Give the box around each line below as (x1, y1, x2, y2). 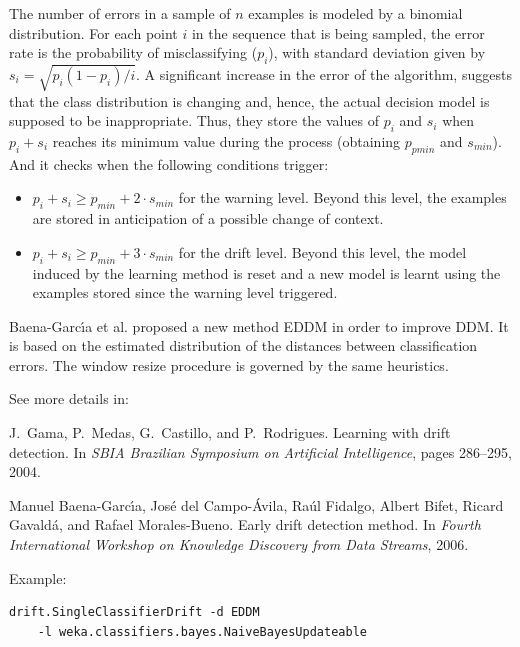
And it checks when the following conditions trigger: (9, 153, 329, 174)
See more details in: (9, 388, 129, 409)
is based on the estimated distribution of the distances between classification (9, 335, 478, 356)
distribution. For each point (9, 22, 178, 43)
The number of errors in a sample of (9, 3, 231, 23)
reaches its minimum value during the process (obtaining (52, 130, 401, 151)
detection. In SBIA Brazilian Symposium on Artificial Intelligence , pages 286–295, (9, 441, 512, 462)
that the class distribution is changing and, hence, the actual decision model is (9, 90, 490, 111)
